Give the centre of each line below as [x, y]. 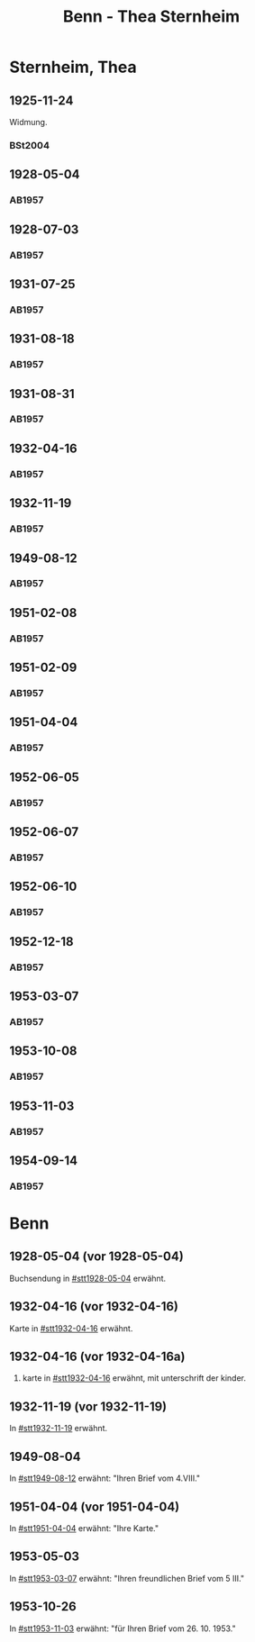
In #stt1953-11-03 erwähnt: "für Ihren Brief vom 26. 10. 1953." [123, 1628]
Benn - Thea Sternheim [151, 17]
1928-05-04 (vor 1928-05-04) [97, 1257]
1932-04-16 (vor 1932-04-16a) [97, 1357]
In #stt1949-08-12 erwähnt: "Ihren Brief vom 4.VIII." [105, 1478]
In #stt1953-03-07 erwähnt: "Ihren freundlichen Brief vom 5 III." [127, 1578]
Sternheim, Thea [73, 67]
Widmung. [28, 122]
